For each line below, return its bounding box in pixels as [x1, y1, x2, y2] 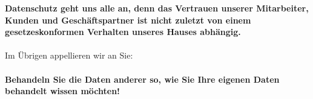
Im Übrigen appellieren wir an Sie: [5, 49, 133, 62]
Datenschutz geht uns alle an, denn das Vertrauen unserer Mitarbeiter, [5, 2, 309, 14]
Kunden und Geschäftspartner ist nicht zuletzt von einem [5, 13, 251, 26]
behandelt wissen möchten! [5, 85, 120, 97]
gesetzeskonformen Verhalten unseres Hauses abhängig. [5, 25, 241, 38]
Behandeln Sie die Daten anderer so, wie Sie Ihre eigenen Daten [5, 72, 280, 85]
